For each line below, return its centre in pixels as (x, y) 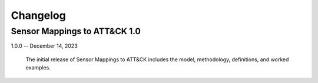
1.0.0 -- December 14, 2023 (44, 46)
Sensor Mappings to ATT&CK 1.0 (76, 31)
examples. (38, 68)
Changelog (38, 15)
